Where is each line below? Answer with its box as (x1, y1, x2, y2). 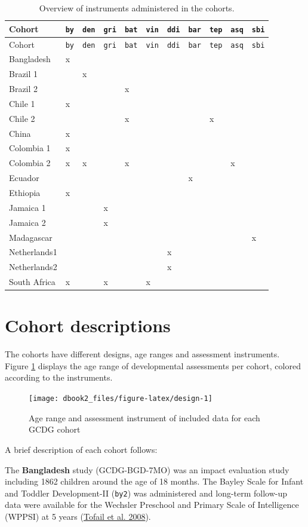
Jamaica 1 (9, 201, 46, 213)
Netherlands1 (9, 246, 57, 258)
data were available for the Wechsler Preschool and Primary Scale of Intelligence (5, 498, 299, 511)
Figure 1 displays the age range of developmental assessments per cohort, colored (5, 359, 301, 372)
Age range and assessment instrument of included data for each (29, 411, 260, 424)
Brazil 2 (9, 82, 38, 95)
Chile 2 (9, 112, 35, 124)
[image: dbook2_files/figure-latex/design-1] (29, 394, 212, 403)
